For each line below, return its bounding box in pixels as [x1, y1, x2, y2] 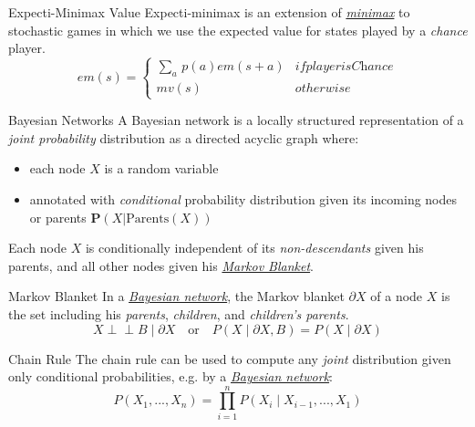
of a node [370, 286, 423, 306]
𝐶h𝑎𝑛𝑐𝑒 [351, 60, 394, 74]
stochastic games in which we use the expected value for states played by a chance [8, 20, 468, 39]
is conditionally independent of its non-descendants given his [85, 238, 424, 257]
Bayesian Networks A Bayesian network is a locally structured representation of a [8, 110, 464, 130]
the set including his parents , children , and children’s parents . [8, 304, 349, 323]
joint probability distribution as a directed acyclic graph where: [8, 128, 359, 147]
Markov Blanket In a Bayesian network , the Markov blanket [8, 286, 345, 306]
